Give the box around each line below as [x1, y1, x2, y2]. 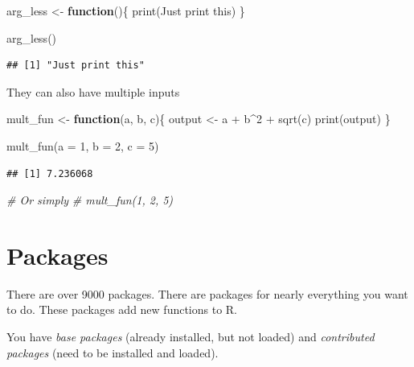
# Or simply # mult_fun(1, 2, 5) [6, 192, 174, 208]
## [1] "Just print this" [6, 60, 145, 72]
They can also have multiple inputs [6, 83, 180, 100]
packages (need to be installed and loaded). [6, 344, 219, 361]
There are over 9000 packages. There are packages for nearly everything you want [6, 285, 408, 302]
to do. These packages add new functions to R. [6, 301, 238, 318]
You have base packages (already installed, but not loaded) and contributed [6, 328, 375, 345]
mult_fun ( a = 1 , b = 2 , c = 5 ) [6, 137, 159, 154]
